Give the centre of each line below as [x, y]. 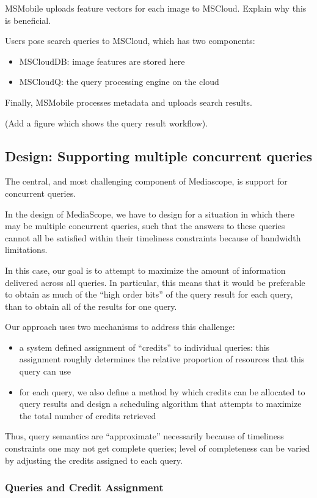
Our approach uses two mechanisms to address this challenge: [120, 327]
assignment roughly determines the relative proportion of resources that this [162, 359]
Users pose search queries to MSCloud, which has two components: [130, 41]
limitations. [26, 250]
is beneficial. [28, 20]
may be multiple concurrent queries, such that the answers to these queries [145, 226]
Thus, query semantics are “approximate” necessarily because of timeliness [144, 436]
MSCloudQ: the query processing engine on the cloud [119, 82]
